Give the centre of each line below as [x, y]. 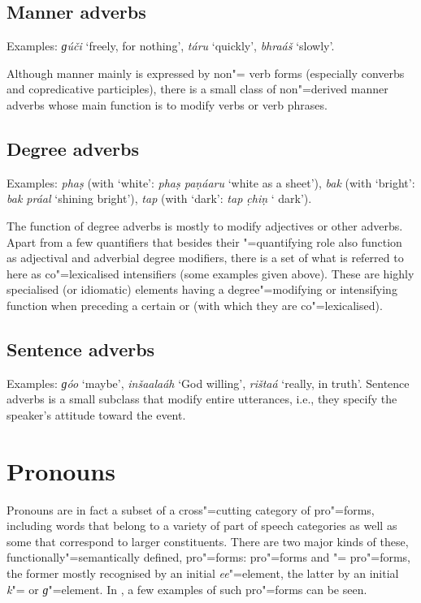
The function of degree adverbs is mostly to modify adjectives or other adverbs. [205, 225]
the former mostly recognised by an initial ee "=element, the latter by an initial [203, 573]
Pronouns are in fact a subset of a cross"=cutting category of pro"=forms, [191, 509]
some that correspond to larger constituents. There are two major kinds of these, [208, 541]
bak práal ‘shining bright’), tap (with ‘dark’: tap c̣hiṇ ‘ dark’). [159, 198]
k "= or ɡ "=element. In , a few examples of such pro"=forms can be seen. [187, 589]
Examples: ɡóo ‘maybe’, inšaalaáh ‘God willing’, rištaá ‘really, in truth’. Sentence [208, 383]
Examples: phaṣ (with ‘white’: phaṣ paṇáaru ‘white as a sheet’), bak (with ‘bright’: [211, 182]
